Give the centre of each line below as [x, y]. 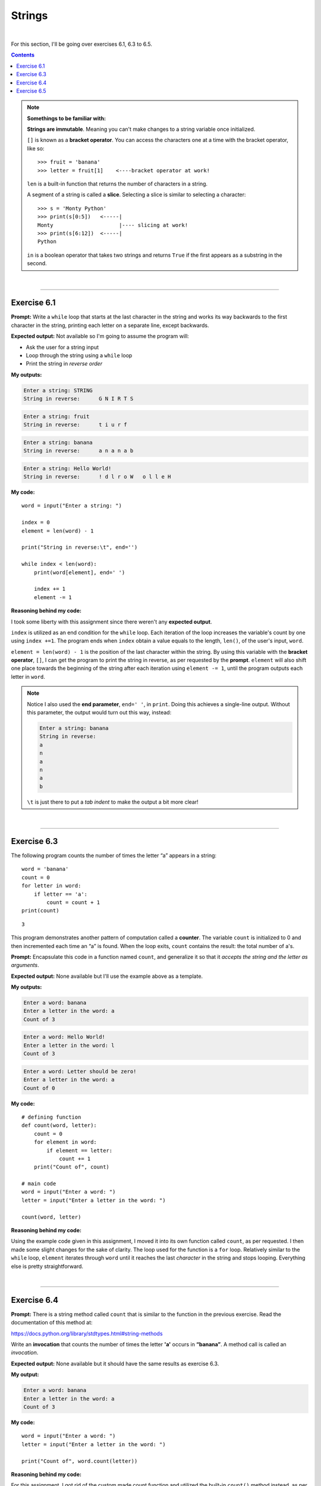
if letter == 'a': [61, 894]
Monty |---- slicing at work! [113, 225]
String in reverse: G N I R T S [78, 399]
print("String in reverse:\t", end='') [80, 547]
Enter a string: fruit [56, 416]
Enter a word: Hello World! [64, 1037]
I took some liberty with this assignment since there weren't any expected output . [111, 622]
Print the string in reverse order [64, 364]
